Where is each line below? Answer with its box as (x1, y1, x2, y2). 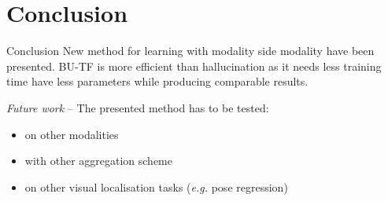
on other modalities (24, 126, 119, 142)
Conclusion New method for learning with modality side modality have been (6, 42, 375, 59)
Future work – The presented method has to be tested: (6, 99, 269, 115)
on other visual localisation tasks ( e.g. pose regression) (24, 178, 288, 195)
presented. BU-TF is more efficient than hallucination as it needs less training (6, 57, 382, 74)
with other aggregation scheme (24, 152, 172, 169)
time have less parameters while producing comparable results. (6, 73, 309, 90)
